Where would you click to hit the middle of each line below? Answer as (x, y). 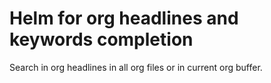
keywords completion (101, 39)
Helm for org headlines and (124, 18)
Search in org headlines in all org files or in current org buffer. (136, 67)
